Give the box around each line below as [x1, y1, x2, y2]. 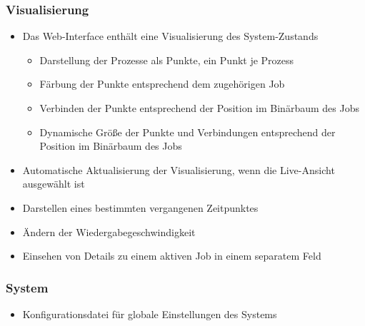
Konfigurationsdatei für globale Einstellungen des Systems [22, 306, 277, 321]
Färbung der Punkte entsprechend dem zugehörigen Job [39, 76, 285, 91]
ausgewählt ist [22, 176, 85, 191]
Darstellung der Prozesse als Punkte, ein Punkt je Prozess [39, 52, 294, 67]
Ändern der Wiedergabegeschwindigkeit [22, 224, 196, 239]
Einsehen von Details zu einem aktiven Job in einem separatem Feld [22, 248, 321, 263]
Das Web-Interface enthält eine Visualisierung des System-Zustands [22, 29, 319, 44]
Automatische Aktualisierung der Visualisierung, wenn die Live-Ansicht [22, 162, 335, 177]
